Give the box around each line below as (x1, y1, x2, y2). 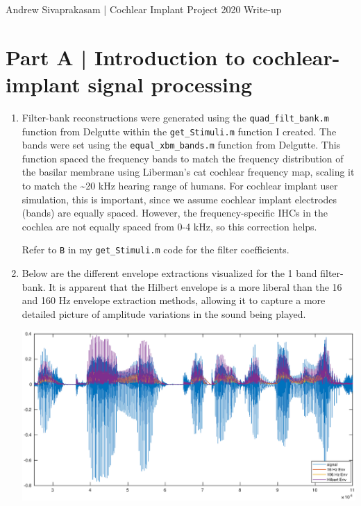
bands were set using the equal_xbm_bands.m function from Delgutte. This (22, 137, 341, 152)
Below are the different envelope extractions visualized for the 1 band (22, 266, 317, 280)
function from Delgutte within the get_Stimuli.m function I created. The (22, 124, 337, 138)
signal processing (87, 69, 252, 98)
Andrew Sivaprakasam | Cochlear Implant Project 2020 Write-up (6, 2, 282, 16)
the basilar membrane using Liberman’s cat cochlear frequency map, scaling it (22, 165, 355, 179)
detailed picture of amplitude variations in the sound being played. (22, 306, 306, 321)
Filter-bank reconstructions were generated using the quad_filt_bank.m (22, 110, 330, 124)
